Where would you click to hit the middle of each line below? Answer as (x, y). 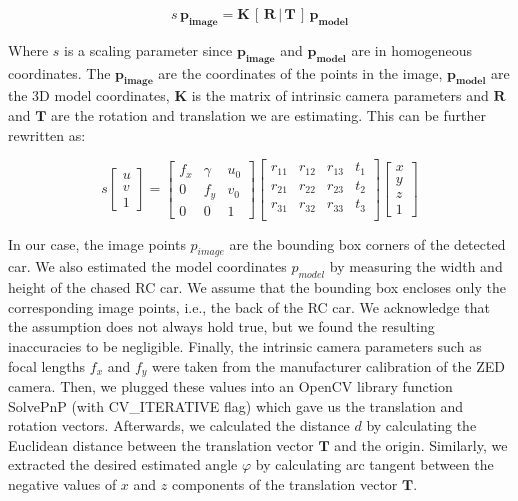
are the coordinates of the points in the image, (300, 72)
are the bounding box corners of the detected (367, 243)
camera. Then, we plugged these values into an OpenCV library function (230, 386)
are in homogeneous (412, 49)
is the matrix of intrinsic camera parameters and (340, 95)
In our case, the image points (97, 243)
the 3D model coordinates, (89, 95)
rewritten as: (47, 134)
